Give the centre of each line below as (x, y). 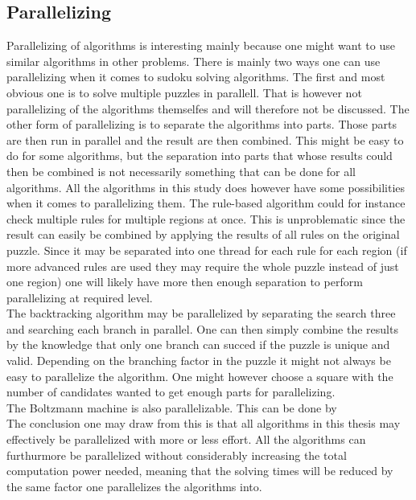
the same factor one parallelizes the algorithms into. (134, 486)
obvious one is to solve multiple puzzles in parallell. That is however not (184, 92)
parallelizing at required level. (80, 297)
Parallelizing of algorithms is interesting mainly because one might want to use (201, 45)
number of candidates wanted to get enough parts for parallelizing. (171, 392)
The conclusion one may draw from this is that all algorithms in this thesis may (204, 423)
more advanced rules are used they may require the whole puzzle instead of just (203, 266)
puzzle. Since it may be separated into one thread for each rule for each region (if (207, 250)
